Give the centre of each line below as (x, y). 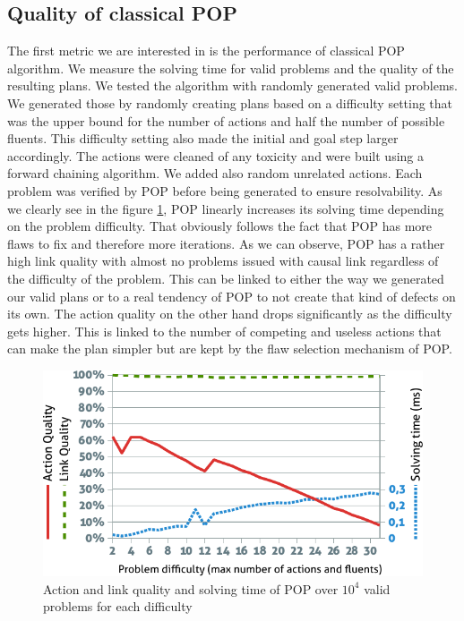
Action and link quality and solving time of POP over (191, 588)
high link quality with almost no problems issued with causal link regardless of (223, 261)
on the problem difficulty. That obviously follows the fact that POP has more (219, 226)
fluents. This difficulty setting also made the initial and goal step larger (203, 138)
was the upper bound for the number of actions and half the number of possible (226, 120)
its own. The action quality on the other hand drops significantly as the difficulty (230, 314)
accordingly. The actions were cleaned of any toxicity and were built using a (215, 155)
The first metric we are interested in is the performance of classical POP (206, 51)
